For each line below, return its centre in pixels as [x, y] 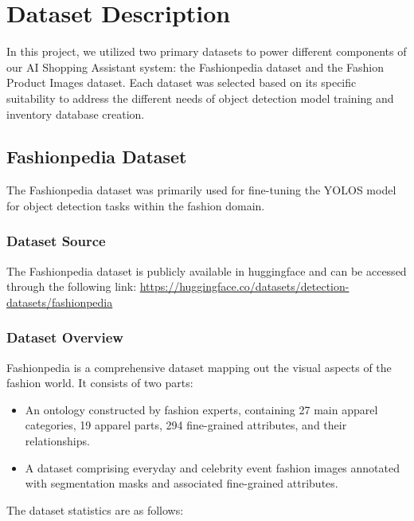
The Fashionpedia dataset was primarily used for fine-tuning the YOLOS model [201, 190]
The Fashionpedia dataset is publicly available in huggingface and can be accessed [207, 270]
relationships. [57, 441]
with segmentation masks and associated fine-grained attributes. [182, 483]
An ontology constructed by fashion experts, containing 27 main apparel [201, 409]
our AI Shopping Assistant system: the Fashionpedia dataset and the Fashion [195, 67]
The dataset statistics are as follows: [95, 509]
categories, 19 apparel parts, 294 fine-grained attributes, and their [186, 425]
